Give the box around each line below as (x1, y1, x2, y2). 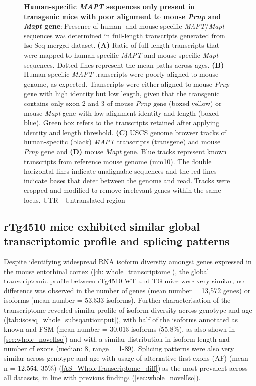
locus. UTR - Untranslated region (24, 194, 125, 205)
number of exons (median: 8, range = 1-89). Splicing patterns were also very (4, 343, 234, 353)
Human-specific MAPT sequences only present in (24, 1, 195, 11)
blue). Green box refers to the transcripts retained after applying (24, 117, 220, 128)
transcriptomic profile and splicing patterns (4, 233, 230, 248)
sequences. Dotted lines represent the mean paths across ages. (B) (24, 59, 224, 70)
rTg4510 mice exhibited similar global (4, 218, 200, 234)
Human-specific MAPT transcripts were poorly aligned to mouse (24, 69, 219, 79)
